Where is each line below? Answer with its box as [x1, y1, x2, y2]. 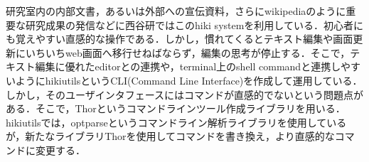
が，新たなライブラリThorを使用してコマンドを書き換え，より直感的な [6, 129, 335, 144]
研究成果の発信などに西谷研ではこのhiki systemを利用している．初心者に [25, 17, 363, 32]
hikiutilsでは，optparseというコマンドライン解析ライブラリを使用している [6, 114, 347, 129]
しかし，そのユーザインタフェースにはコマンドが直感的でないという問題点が [6, 87, 364, 102]
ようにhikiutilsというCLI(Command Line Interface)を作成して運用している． [15, 72, 363, 87]
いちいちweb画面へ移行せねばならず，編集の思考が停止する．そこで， [25, 45, 351, 60]
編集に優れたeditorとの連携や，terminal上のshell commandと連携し [35, 59, 341, 74]
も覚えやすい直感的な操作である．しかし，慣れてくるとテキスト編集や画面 [6, 31, 353, 46]
